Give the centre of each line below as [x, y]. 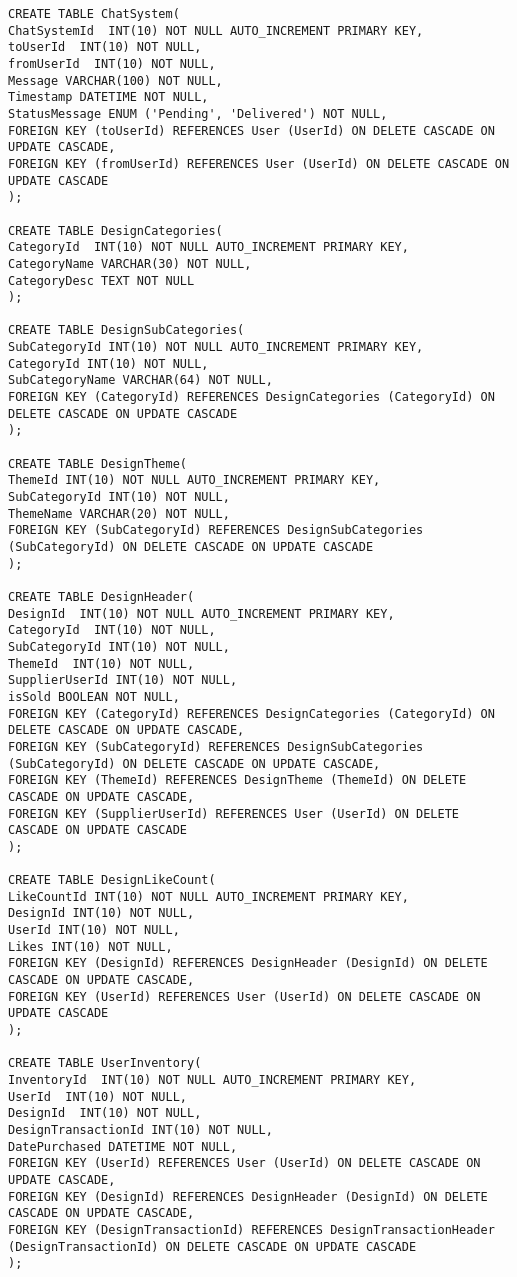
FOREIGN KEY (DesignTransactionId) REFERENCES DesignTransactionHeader [251, 1229]
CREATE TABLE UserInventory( [105, 1063]
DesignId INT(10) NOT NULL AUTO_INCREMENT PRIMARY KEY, [201, 613]
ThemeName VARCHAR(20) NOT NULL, [119, 513]
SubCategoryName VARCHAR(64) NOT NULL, [140, 380]
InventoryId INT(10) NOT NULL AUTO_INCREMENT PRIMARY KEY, [212, 1080]
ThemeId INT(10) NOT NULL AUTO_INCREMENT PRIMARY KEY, [194, 480]
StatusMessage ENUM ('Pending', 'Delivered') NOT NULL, [198, 113]
